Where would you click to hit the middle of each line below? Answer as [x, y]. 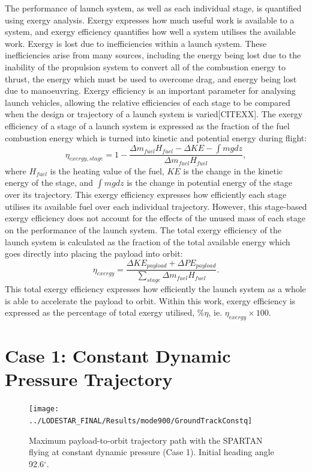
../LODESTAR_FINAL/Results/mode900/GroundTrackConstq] [141, 421]
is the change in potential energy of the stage [210, 182]
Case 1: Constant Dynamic [118, 356]
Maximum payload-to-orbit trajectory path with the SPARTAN [146, 440]
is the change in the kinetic [233, 170]
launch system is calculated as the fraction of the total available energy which [148, 241]
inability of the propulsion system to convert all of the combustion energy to [145, 66]
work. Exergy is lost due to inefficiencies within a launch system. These [136, 43]
